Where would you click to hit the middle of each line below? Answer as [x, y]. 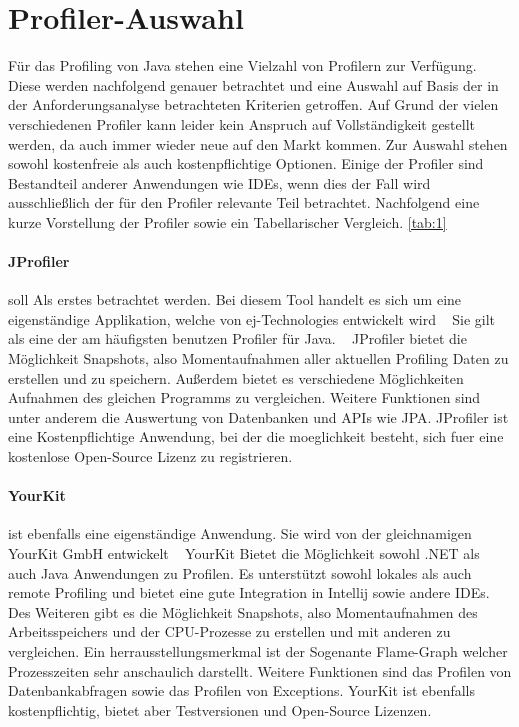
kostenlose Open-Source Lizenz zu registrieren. [150, 456]
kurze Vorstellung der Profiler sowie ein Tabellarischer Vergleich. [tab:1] [227, 221]
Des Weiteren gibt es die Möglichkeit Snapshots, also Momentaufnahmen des [243, 611]
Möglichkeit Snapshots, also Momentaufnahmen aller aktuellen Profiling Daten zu [258, 358]
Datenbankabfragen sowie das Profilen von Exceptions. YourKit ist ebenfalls [242, 690]
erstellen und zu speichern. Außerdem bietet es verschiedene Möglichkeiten [236, 377]
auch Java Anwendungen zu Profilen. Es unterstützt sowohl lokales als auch [240, 572]
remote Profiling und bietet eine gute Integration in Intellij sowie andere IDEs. [249, 592]
